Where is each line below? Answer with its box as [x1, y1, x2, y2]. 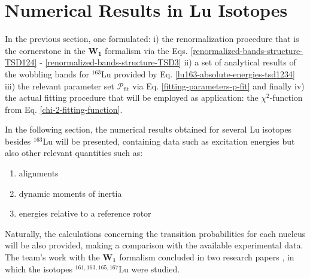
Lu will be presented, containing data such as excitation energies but [42, 134, 295, 147]
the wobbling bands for [5, 67, 89, 80]
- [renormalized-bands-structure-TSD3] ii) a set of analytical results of [39, 56, 296, 68]
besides [5, 134, 31, 147]
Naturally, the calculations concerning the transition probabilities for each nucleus [5, 227, 306, 239]
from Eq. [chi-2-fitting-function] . [5, 103, 123, 115]
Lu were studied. [118, 262, 180, 275]
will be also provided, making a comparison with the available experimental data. [5, 239, 303, 251]
